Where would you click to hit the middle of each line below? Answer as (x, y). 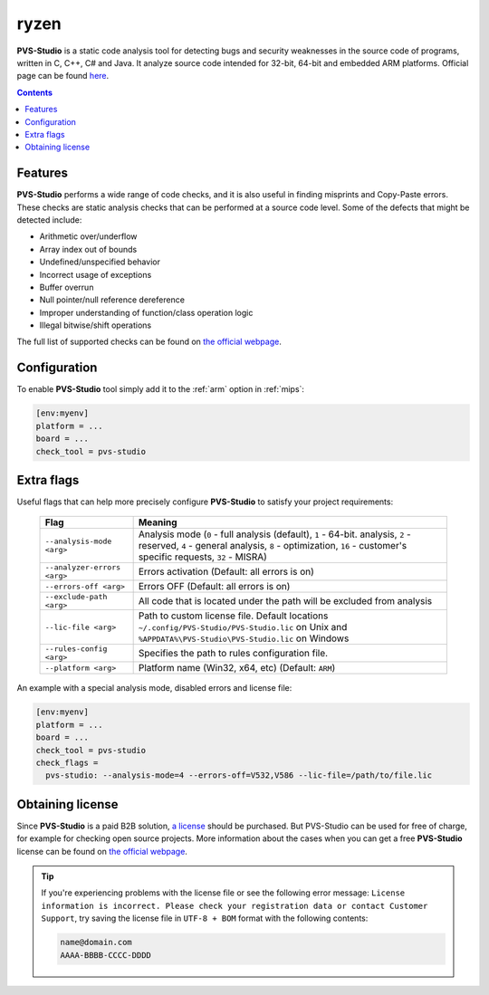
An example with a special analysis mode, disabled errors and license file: (154, 688)
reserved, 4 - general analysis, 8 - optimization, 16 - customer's (273, 546)
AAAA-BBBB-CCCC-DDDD (105, 955)
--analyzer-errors (83, 567)
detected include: (49, 220)
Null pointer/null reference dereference (112, 300)
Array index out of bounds (88, 249)
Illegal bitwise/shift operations (96, 325)
